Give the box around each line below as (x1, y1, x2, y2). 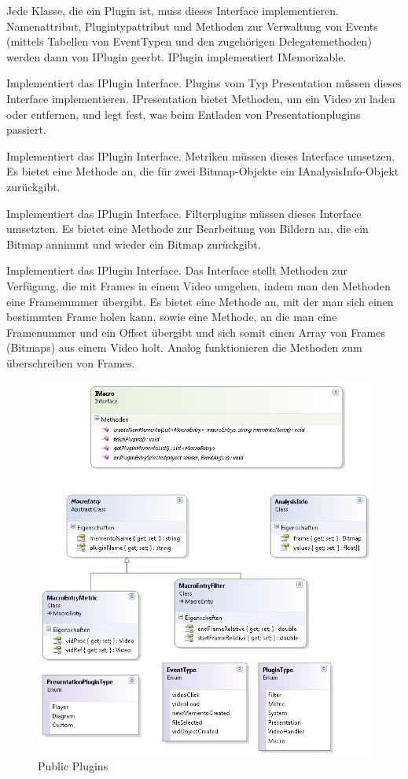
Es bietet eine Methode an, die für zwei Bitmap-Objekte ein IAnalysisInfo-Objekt (6, 163, 399, 179)
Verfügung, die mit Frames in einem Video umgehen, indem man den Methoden (6, 277, 391, 294)
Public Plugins (38, 757, 108, 773)
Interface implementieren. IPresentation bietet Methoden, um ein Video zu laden (6, 90, 395, 106)
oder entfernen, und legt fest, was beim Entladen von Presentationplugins (6, 105, 361, 122)
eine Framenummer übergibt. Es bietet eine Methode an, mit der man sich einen (6, 293, 394, 309)
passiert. (6, 121, 46, 138)
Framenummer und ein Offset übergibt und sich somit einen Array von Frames (6, 323, 385, 340)
